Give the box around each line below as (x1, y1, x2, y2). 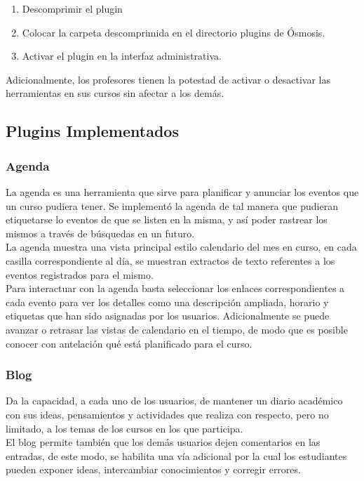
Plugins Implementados (6, 120, 179, 142)
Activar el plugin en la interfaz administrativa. (22, 48, 222, 63)
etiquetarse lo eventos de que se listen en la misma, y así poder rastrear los (6, 212, 328, 227)
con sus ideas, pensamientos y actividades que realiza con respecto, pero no (6, 407, 329, 421)
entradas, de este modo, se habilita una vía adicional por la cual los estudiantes (6, 448, 347, 463)
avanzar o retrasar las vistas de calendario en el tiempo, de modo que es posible (6, 322, 348, 336)
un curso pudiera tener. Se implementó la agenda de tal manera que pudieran (6, 198, 338, 213)
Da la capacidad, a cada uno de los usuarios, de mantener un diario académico (6, 393, 343, 408)
